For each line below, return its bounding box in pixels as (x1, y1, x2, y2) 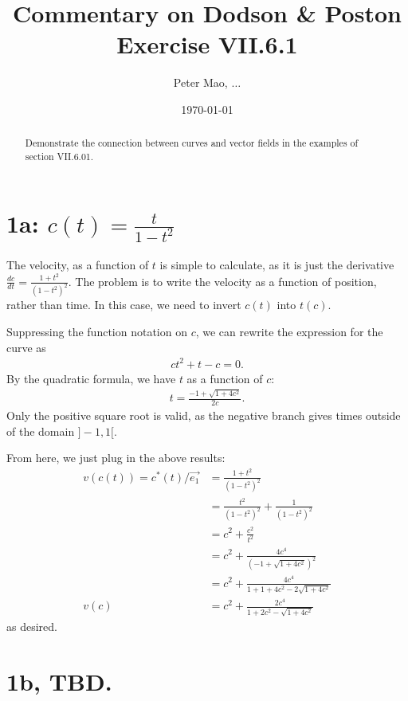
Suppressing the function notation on (6, 323, 187, 340)
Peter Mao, (173, 74, 228, 91)
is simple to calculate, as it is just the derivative (159, 257, 394, 273)
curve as (6, 339, 46, 355)
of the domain (6, 422, 75, 439)
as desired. (6, 618, 57, 635)
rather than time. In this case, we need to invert (6, 296, 241, 313)
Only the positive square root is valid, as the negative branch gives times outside (6, 406, 401, 423)
